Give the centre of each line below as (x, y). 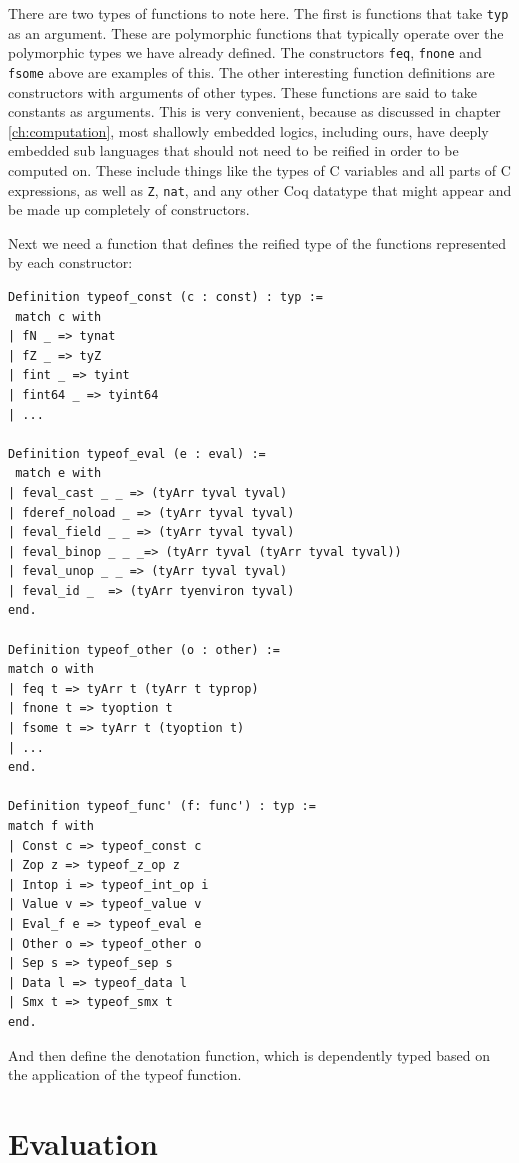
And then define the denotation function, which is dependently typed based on (249, 1054)
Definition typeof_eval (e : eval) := (137, 453)
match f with (51, 826)
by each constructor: (70, 262)
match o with (51, 669)
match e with (58, 473)
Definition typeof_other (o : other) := (144, 649)
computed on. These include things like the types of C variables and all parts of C (259, 169)
